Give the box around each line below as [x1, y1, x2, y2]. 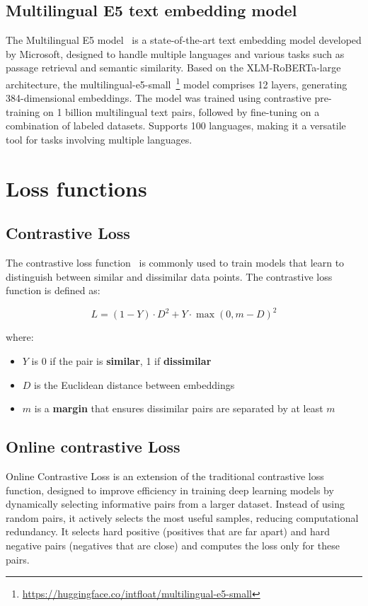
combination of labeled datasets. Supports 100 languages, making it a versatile [6, 118, 346, 133]
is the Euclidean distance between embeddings [34, 377, 235, 392]
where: [6, 330, 34, 344]
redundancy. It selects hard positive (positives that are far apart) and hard [6, 524, 330, 539]
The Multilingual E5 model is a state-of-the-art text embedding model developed [6, 33, 362, 47]
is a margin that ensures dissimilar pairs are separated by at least [34, 401, 323, 416]
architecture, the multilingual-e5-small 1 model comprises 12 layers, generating [6, 74, 347, 91]
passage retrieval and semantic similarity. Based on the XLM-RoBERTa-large [6, 60, 341, 75]
